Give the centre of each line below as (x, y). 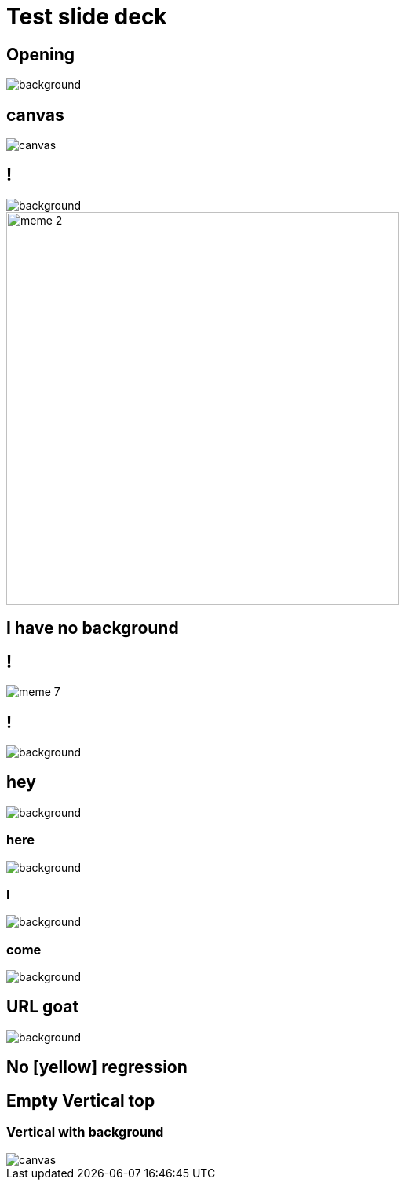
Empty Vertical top (81, 1100)
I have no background (93, 628)
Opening (41, 54)
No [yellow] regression (97, 1067)
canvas (35, 115)
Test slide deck (87, 16)
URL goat (43, 1007)
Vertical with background (85, 1132)
